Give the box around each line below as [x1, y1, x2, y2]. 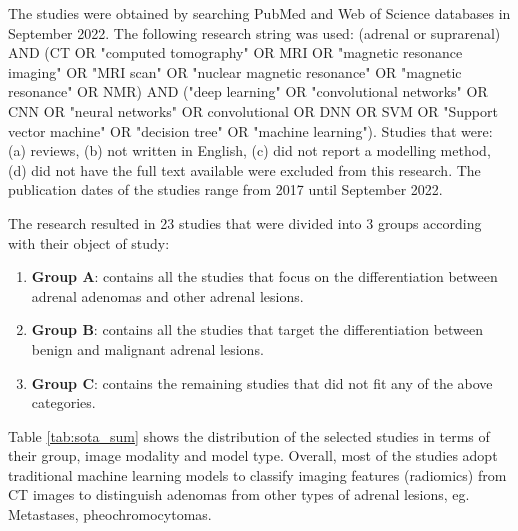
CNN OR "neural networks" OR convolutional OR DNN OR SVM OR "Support [8, 100, 498, 121]
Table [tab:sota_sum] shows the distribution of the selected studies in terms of [8, 425, 490, 446]
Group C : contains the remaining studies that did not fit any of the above [31, 372, 493, 393]
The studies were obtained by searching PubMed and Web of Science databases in [8, 3, 511, 23]
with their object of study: [8, 232, 170, 253]
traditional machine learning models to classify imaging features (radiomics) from [8, 464, 507, 485]
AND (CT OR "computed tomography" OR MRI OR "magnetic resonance [8, 42, 463, 63]
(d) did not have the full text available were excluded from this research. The [8, 159, 481, 180]
